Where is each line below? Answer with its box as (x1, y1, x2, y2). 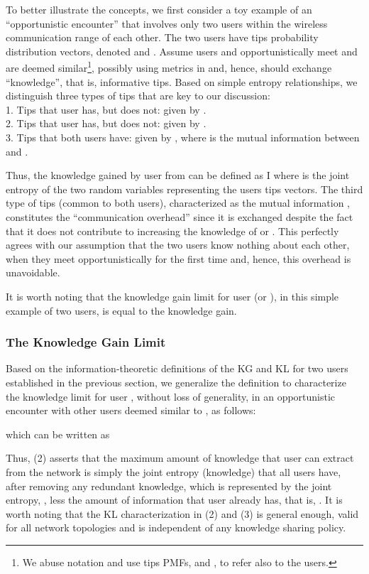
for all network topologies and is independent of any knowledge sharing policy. (6, 520, 346, 535)
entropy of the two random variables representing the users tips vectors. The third (6, 181, 363, 196)
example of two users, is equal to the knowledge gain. (6, 303, 237, 318)
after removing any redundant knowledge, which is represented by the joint (6, 478, 332, 493)
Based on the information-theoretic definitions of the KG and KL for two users (6, 361, 348, 376)
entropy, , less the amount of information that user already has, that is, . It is (6, 492, 343, 507)
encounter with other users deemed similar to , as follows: (6, 403, 256, 418)
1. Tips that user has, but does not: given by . (6, 102, 206, 117)
